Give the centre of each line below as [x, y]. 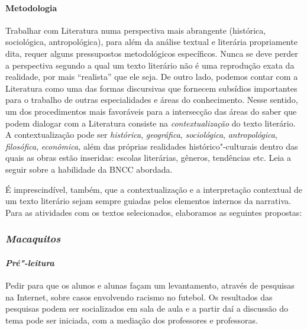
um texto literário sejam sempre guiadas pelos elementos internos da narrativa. [148, 201]
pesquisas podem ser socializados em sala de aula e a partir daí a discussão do [147, 308]
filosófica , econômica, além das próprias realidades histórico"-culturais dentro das [152, 146]
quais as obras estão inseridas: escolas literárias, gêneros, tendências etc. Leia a [148, 158]
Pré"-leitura [30, 262]
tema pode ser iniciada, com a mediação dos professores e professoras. [132, 320]
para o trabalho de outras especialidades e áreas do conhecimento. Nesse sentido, [152, 100]
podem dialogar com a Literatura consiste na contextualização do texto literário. [151, 123]
